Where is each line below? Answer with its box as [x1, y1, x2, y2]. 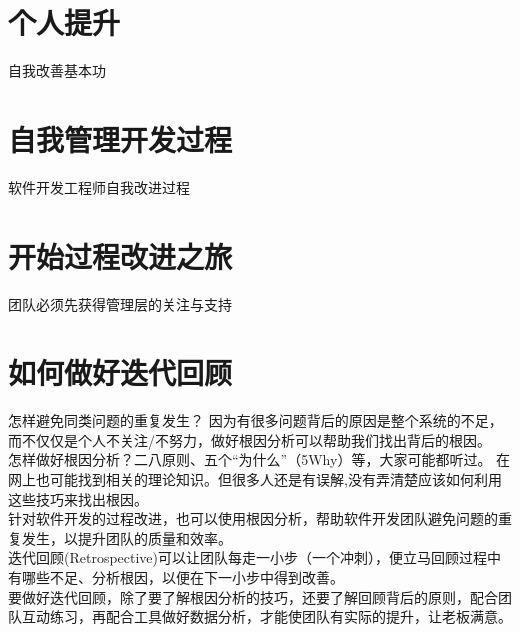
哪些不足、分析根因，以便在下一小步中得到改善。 [21, 567, 344, 588]
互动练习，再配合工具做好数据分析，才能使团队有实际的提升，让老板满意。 [21, 606, 512, 627]
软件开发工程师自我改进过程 [8, 176, 190, 197]
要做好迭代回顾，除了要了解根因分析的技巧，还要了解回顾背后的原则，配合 [8, 586, 498, 607]
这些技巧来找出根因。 [8, 488, 148, 509]
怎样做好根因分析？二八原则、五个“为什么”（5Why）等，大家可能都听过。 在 [8, 449, 511, 470]
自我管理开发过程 [8, 118, 233, 159]
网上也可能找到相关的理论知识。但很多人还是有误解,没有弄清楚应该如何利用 [8, 469, 502, 490]
